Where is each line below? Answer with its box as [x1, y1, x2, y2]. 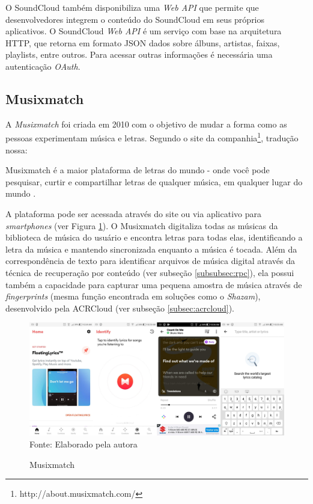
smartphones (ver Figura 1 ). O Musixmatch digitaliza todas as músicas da [5, 219, 278, 232]
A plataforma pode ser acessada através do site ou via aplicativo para [5, 207, 261, 220]
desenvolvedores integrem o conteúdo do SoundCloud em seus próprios [5, 13, 265, 25]
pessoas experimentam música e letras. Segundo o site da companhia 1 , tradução [5, 130, 299, 144]
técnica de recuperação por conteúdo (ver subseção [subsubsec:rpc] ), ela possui [5, 266, 294, 278]
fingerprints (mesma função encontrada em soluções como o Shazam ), [5, 290, 261, 303]
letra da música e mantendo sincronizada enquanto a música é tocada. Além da [5, 242, 297, 255]
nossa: [5, 143, 28, 156]
